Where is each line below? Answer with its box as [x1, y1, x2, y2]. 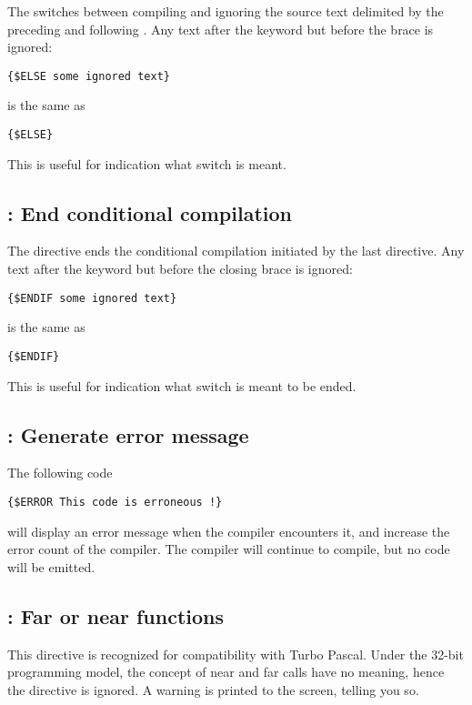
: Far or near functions [7, 601, 225, 629]
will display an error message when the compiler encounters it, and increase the [7, 521, 450, 540]
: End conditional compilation [7, 198, 292, 227]
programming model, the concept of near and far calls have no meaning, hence [7, 662, 445, 681]
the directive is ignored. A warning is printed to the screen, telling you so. [7, 680, 419, 699]
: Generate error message [7, 420, 249, 448]
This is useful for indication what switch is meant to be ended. [7, 376, 357, 395]
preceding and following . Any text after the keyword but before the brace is [7, 19, 434, 38]
